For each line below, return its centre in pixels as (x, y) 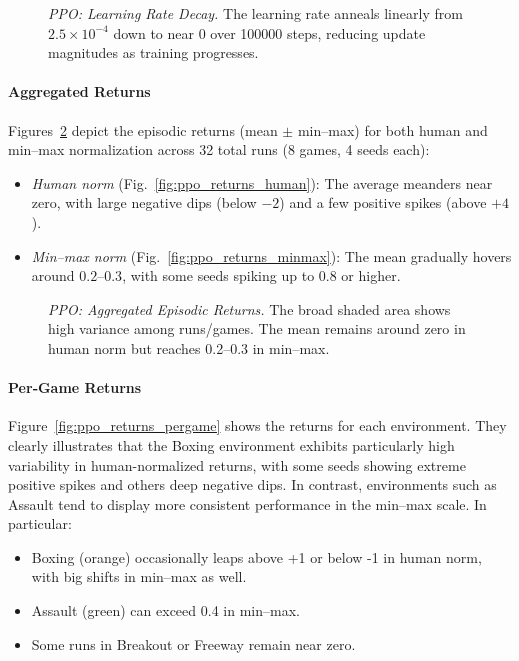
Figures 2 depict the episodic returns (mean (143, 129)
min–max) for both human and (392, 129)
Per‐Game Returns (75, 387)
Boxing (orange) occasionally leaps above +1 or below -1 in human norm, (256, 556)
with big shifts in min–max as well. (139, 576)
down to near (153, 32)
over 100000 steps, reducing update (318, 32)
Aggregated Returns (79, 91)
